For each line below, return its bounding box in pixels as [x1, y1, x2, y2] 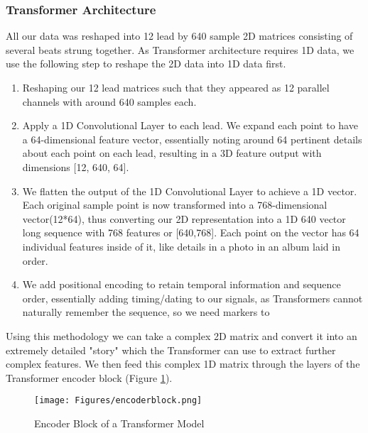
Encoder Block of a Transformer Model [34, 415, 205, 430]
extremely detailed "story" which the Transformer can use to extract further [6, 342, 336, 357]
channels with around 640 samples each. [22, 94, 197, 109]
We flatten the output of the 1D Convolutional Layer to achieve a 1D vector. [22, 183, 357, 198]
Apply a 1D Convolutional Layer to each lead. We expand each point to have [22, 118, 358, 133]
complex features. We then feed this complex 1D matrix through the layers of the [6, 356, 360, 371]
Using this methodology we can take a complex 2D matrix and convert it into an [6, 328, 357, 343]
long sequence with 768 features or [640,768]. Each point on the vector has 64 [22, 225, 359, 240]
